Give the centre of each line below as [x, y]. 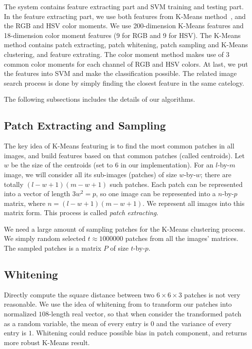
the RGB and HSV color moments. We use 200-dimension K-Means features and [124, 26]
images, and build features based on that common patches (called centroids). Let [124, 155]
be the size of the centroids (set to [62, 165]
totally [14, 184]
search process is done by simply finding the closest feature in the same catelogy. [124, 83]
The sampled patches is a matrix [53, 248]
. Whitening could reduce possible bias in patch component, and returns [139, 333]
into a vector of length [37, 193]
